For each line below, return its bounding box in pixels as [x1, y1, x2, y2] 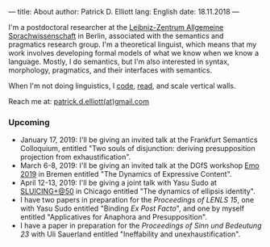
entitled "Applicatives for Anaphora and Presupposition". [19, 212, 208, 222]
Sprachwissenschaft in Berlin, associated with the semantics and [8, 31, 224, 40]
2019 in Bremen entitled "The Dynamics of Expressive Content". [19, 170, 232, 179]
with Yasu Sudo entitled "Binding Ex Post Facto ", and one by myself [19, 203, 245, 213]
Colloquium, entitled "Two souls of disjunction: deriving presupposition [19, 144, 255, 153]
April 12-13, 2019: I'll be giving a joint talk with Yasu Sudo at [19, 178, 218, 188]
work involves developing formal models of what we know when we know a [8, 48, 260, 57]
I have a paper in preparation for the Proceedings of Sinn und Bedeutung [19, 221, 262, 231]
